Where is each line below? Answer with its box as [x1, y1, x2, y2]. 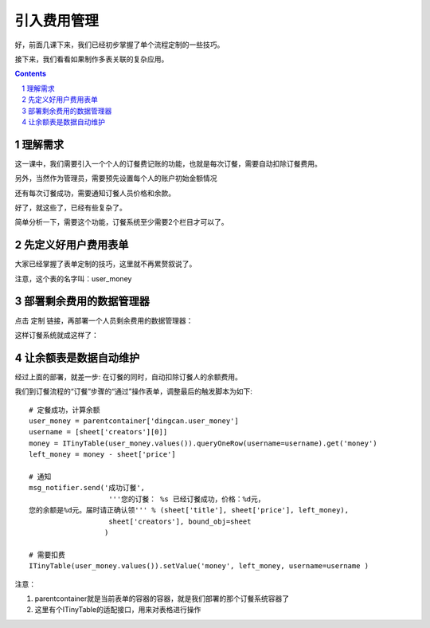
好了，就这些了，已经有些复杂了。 [14, 202, 127, 212]
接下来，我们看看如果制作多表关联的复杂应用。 [14, 54, 169, 64]
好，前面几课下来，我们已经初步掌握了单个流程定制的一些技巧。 [14, 40, 225, 49]
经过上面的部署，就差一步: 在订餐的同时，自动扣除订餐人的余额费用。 [14, 371, 242, 382]
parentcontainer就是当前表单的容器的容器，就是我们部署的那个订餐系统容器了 [34, 594, 290, 603]
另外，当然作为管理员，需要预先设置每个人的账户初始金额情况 [14, 174, 217, 183]
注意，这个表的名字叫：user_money [14, 273, 132, 283]
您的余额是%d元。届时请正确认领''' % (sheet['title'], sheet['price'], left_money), [29, 506, 350, 515]
